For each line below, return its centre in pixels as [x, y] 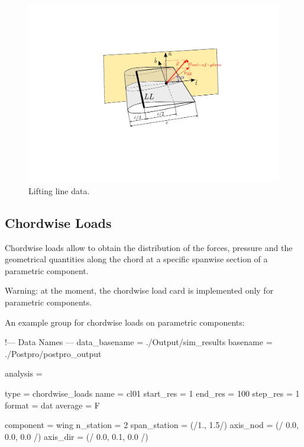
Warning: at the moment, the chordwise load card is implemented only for [139, 290]
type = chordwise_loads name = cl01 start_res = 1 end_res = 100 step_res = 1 [152, 393]
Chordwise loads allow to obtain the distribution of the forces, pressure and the [149, 247]
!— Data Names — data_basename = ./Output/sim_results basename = [139, 342]
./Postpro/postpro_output [53, 353]
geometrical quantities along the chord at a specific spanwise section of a [136, 259]
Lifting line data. [59, 190]
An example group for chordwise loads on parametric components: [125, 322]
